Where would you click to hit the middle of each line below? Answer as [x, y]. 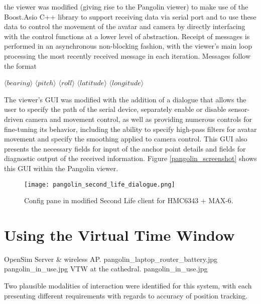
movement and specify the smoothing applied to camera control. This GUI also [126, 139]
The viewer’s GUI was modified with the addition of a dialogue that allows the [125, 99]
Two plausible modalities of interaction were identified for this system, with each [128, 286]
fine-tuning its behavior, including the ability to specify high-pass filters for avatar [130, 129]
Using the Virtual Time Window [119, 235]
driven [14, 119]
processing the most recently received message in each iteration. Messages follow [127, 55]
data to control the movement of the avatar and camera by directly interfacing [125, 26]
